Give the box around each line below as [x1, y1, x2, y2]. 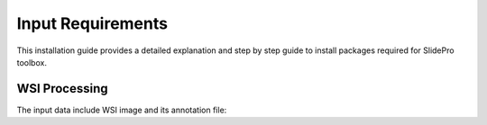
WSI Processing [16, 81, 108, 96]
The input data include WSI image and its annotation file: [16, 104, 227, 115]
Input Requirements [16, 13, 169, 33]
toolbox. [16, 57, 47, 67]
